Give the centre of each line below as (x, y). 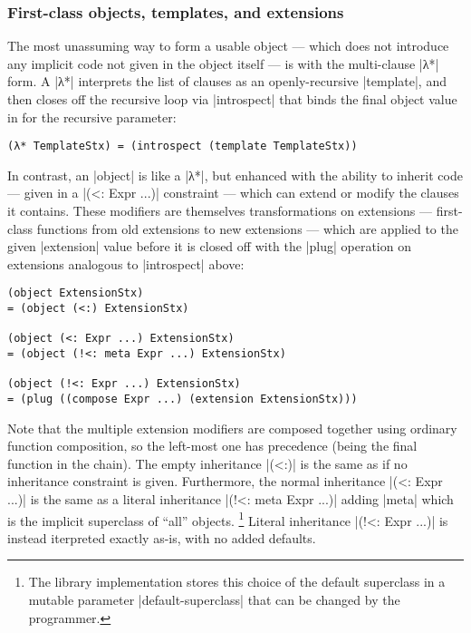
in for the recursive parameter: (92, 117)
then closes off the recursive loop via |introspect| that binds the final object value (232, 99)
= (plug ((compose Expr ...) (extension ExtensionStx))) (183, 399)
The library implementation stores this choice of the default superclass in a (237, 582)
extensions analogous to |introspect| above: (126, 263)
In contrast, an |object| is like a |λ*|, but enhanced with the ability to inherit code (235, 175)
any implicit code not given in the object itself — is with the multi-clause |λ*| (223, 63)
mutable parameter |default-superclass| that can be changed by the (214, 600)
